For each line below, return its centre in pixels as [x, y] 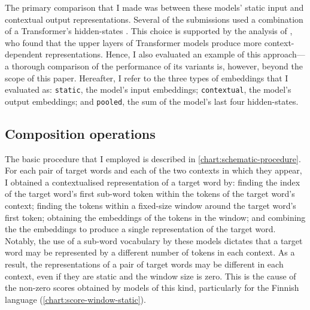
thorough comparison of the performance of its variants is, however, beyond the [157, 66]
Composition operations [80, 133]
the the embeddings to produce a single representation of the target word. [140, 229]
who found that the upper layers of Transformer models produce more [133, 42]
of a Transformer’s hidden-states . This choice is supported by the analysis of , [149, 31]
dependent [24, 54]
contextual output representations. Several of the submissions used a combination [154, 19]
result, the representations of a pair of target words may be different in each [144, 264]
